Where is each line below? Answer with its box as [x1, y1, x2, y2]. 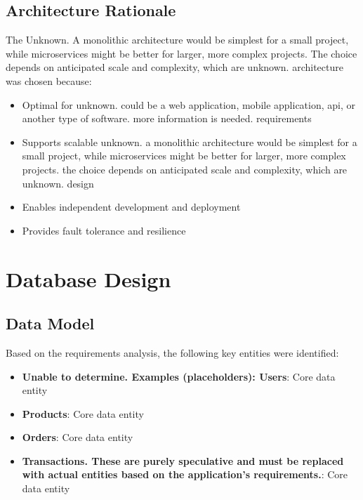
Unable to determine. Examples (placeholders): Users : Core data [22, 369, 336, 383]
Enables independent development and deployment [22, 199, 241, 214]
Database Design [6, 264, 171, 293]
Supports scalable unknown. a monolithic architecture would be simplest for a [22, 134, 357, 149]
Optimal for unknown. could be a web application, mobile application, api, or [22, 97, 356, 112]
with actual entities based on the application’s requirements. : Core [22, 467, 348, 482]
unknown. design [22, 176, 94, 190]
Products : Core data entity [22, 406, 144, 421]
